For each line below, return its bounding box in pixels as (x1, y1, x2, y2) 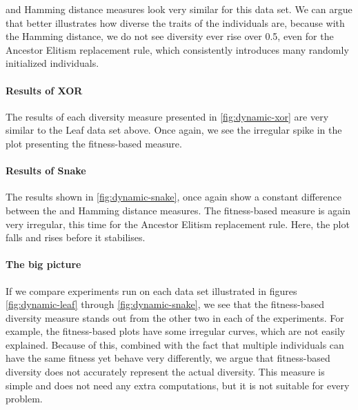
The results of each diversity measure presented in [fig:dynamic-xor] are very (6, 109, 329, 123)
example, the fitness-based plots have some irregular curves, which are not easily (6, 324, 346, 338)
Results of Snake (6, 163, 86, 178)
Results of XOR (6, 83, 83, 97)
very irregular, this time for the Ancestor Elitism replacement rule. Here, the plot (6, 216, 350, 231)
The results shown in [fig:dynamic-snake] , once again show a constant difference (6, 189, 342, 204)
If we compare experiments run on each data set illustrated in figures (6, 283, 297, 298)
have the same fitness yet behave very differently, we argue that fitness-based (6, 351, 330, 365)
